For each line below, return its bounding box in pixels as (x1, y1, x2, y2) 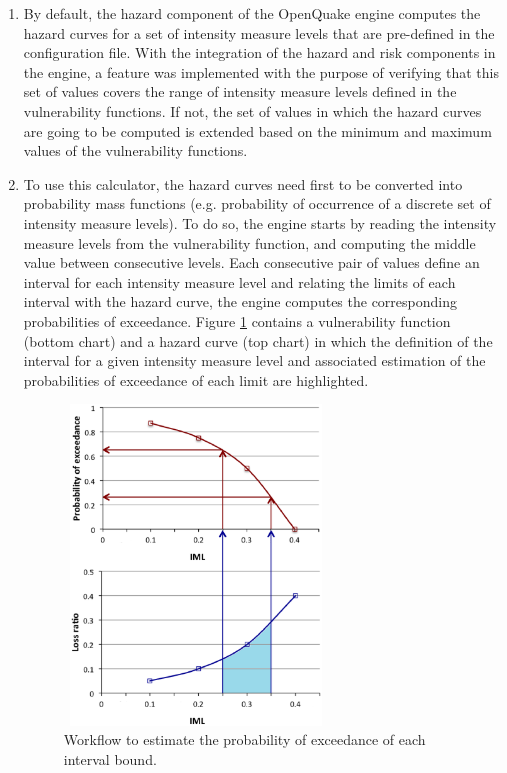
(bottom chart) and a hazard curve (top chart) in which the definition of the (23, 330, 493, 351)
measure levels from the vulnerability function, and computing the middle (23, 232, 476, 253)
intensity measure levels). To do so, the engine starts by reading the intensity (23, 212, 497, 233)
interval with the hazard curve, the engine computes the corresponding (23, 291, 457, 312)
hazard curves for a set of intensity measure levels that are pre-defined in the (23, 22, 495, 43)
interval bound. (63, 748, 157, 769)
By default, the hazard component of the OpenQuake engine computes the (23, 3, 481, 23)
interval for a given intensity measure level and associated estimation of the (23, 350, 486, 371)
